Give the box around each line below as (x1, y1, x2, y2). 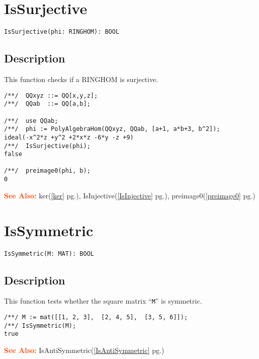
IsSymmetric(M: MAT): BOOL (4, 250, 94, 257)
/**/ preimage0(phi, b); (4, 167, 91, 175)
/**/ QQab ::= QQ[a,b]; (4, 100, 91, 108)
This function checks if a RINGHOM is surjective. (4, 74, 158, 84)
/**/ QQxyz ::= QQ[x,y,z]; (4, 92, 98, 99)
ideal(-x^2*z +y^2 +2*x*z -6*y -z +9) (4, 133, 134, 141)
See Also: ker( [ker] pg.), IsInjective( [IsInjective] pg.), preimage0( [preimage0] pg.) (4, 190, 255, 200)
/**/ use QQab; (4, 117, 58, 124)
